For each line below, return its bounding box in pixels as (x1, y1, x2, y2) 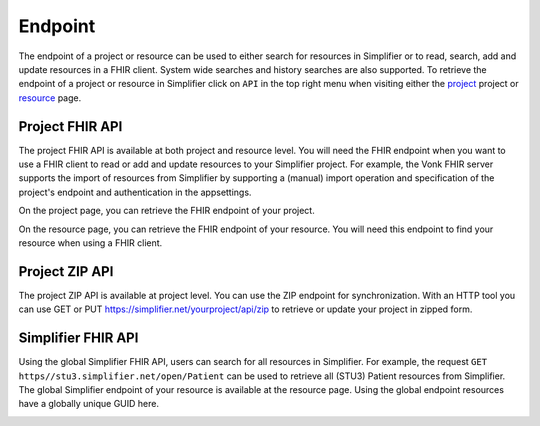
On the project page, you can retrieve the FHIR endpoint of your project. (18, 205, 315, 217)
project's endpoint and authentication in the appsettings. (18, 186, 252, 198)
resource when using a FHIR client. (18, 236, 163, 249)
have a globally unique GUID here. (18, 398, 160, 410)
